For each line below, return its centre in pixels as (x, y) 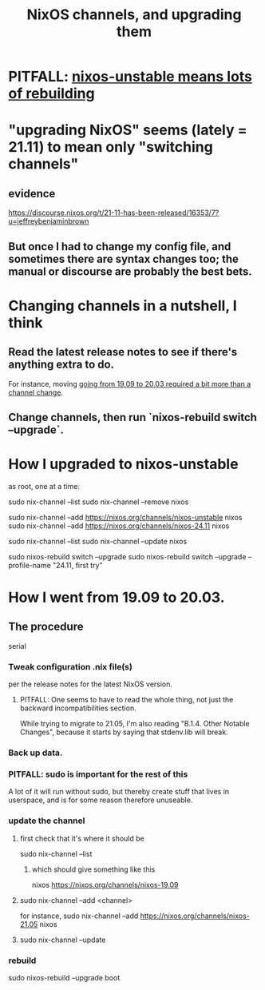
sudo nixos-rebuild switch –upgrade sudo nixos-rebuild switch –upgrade (127, 556)
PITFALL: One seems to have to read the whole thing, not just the (127, 700)
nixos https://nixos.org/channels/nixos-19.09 (105, 885)
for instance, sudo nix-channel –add (79, 916)
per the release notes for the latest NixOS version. (91, 684)
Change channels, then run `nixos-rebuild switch (133, 417)
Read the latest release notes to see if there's (123, 352)
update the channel (47, 821)
